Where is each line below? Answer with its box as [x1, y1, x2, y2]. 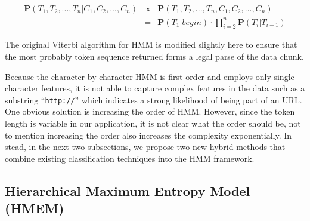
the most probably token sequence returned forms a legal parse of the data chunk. [5, 50, 304, 62]
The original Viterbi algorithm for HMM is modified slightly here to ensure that [5, 38, 297, 51]
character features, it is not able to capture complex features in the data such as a [5, 82, 305, 94]
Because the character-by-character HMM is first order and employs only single [5, 70, 294, 82]
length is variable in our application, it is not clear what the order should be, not [5, 116, 301, 129]
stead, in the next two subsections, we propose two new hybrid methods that [5, 140, 286, 153]
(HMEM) [5, 199, 64, 217]
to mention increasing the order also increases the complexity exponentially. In [5, 128, 292, 141]
